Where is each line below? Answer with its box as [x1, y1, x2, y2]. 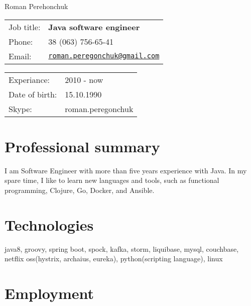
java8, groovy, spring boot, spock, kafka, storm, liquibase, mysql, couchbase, [5, 243, 239, 254]
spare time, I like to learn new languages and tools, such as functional [5, 175, 219, 185]
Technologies [5, 214, 94, 235]
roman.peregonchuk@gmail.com [48, 52, 160, 60]
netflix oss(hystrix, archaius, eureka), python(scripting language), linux [5, 253, 223, 264]
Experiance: [9, 73, 50, 85]
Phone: [9, 35, 33, 47]
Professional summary [5, 136, 160, 156]
